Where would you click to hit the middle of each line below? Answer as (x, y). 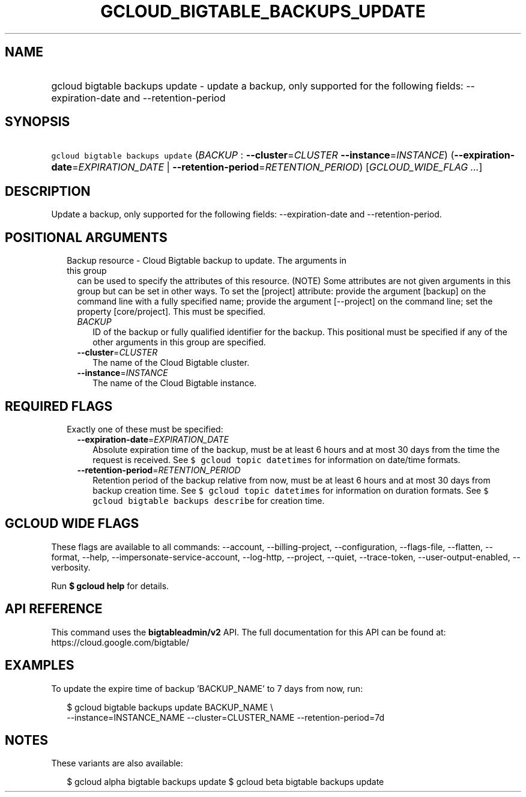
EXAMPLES (40, 665)
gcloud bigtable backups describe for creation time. (209, 500)
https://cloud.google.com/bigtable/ (120, 642)
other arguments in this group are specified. (179, 342)
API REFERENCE (54, 609)
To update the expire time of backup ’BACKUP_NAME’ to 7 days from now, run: (207, 688)
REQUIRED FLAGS (59, 406)
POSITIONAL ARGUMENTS (86, 237)
